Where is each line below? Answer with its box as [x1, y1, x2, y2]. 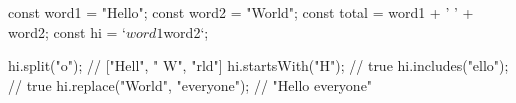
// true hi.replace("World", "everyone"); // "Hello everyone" [8, 74, 373, 95]
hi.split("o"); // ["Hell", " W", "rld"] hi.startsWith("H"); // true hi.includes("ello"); [8, 55, 509, 76]
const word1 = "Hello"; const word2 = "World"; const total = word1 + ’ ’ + [8, 2, 474, 22]
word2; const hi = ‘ [8, 21, 126, 42]
